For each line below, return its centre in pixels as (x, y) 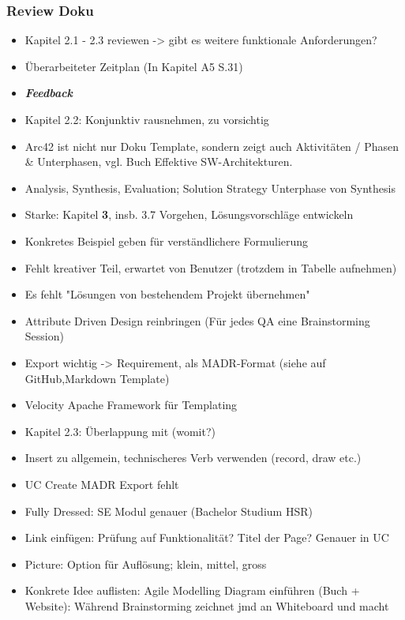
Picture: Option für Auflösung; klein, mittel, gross (146, 564)
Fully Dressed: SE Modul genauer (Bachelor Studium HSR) (169, 511)
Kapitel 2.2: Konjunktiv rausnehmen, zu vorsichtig (147, 119)
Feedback (49, 93)
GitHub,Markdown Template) (97, 378)
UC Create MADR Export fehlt (102, 484)
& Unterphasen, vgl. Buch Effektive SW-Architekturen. (159, 162)
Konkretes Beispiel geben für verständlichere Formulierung (167, 240)
